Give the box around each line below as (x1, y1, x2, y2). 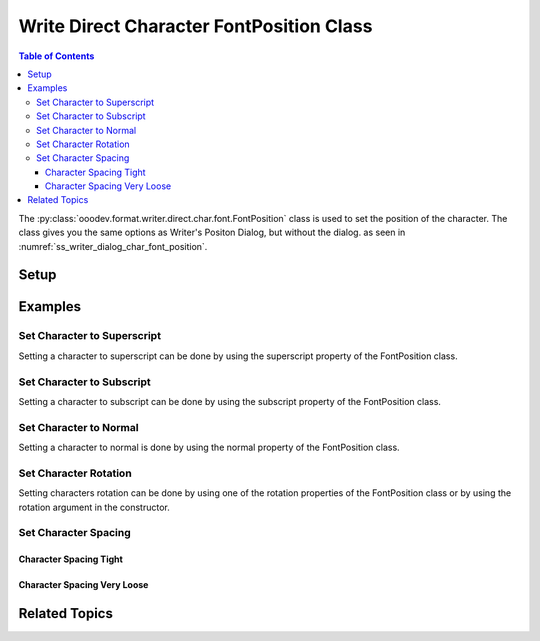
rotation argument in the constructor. (18, 501, 170, 513)
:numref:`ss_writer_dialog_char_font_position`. (18, 240, 208, 252)
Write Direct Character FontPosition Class (18, 15, 373, 37)
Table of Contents (18, 50, 95, 62)
